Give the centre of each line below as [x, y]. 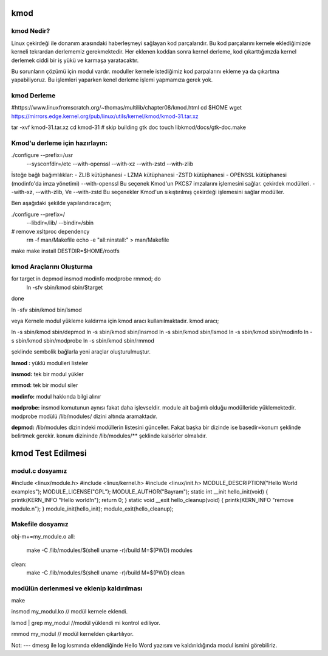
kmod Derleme [33, 96]
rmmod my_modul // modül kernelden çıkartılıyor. [72, 634]
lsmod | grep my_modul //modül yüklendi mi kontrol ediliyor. [86, 623]
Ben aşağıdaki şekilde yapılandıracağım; [61, 203]
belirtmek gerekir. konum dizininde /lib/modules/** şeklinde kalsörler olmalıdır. [109, 436]
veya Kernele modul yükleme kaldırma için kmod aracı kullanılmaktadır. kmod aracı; [115, 321]
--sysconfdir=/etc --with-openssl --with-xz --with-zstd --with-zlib [110, 164]
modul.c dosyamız [39, 471]
